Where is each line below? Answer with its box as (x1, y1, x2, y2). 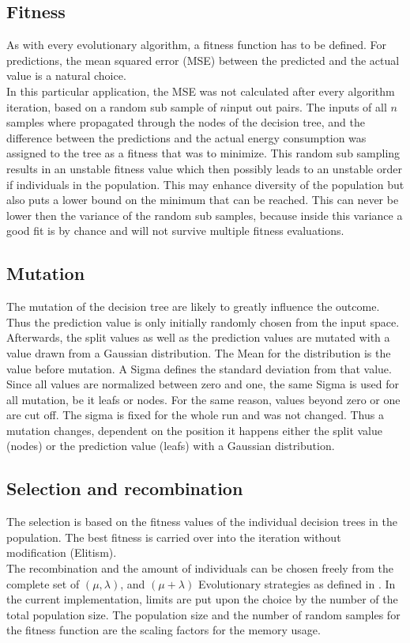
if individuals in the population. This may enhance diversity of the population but (6, 176, 404, 192)
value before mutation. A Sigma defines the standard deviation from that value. (6, 360, 392, 376)
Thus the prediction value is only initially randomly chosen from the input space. (6, 313, 400, 330)
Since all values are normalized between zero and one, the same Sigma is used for (6, 376, 400, 392)
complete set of (6, 575, 80, 592)
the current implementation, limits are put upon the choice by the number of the (6, 591, 398, 607)
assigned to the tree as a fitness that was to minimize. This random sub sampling (6, 145, 401, 161)
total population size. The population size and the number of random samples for (6, 606, 401, 622)
